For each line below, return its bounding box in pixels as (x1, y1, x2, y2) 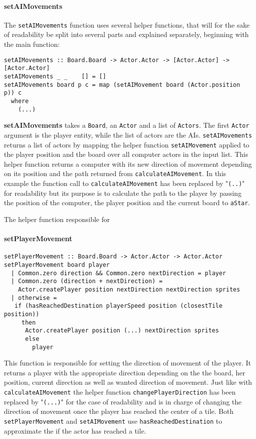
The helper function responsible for (4, 214, 110, 224)
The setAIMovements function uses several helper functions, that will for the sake (4, 19, 250, 30)
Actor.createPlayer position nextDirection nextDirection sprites (18, 286, 240, 293)
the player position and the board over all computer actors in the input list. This (4, 149, 248, 159)
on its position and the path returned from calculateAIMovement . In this (4, 168, 226, 179)
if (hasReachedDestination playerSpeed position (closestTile (14, 302, 223, 310)
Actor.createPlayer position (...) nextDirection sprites (25, 327, 219, 334)
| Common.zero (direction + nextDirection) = (11, 278, 163, 285)
